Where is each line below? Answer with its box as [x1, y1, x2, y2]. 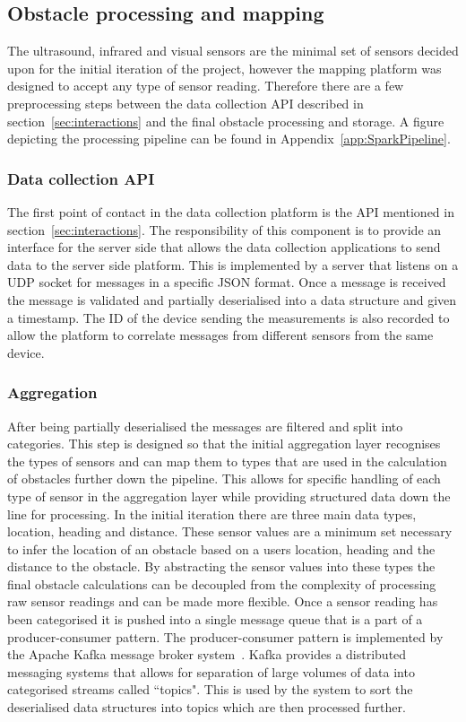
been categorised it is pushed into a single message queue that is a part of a [7, 610, 423, 629]
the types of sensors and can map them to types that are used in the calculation [7, 451, 447, 470]
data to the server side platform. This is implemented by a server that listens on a [7, 255, 459, 274]
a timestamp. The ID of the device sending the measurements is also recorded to [7, 308, 450, 326]
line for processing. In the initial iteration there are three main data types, [7, 504, 417, 523]
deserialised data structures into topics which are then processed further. [7, 698, 406, 717]
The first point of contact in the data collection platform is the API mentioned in [7, 202, 454, 221]
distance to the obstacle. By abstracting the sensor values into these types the [7, 557, 436, 576]
